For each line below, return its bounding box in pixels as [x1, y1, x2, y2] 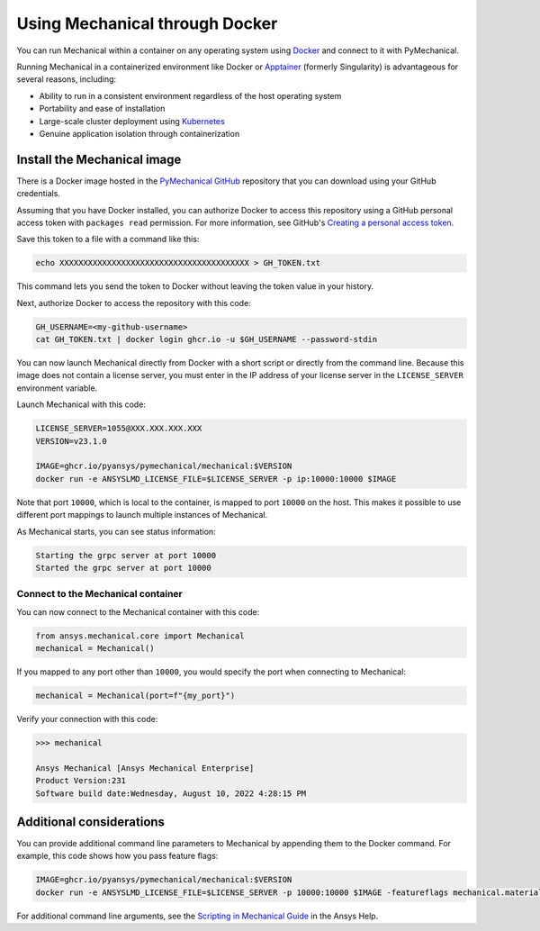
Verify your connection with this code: [16, 714, 158, 724]
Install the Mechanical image [16, 151, 182, 167]
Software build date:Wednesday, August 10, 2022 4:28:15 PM [35, 788, 307, 799]
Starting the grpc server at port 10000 [35, 550, 216, 560]
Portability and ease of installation [39, 104, 166, 114]
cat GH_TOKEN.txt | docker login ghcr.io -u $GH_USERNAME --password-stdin [35, 334, 378, 345]
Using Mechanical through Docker [16, 14, 278, 33]
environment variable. [16, 383, 98, 393]
